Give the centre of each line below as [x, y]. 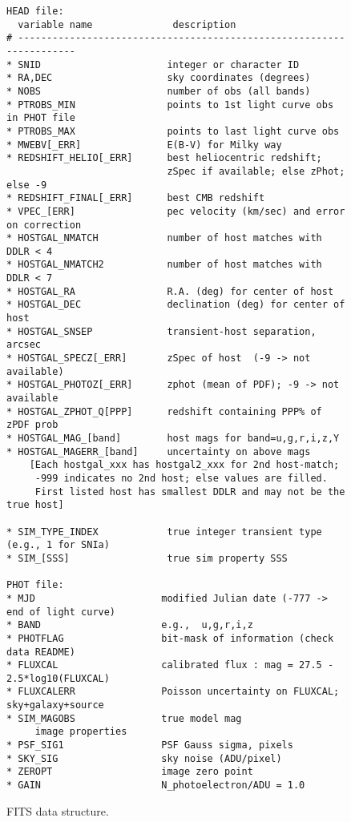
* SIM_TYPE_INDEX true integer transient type [164, 532]
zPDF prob [32, 425]
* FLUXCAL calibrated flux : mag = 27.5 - [170, 665]
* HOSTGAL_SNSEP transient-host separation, [161, 331]
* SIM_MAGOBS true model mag [124, 718]
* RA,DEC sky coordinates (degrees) [159, 78]
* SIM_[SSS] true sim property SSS [147, 558]
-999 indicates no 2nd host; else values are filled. [181, 478]
